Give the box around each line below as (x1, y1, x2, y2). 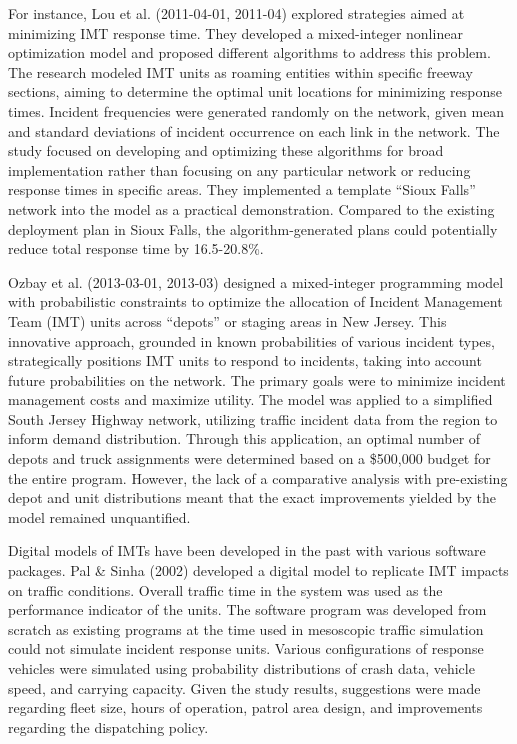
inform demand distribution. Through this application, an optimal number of (8, 428, 481, 449)
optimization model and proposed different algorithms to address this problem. (8, 42, 491, 63)
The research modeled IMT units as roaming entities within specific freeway (8, 61, 473, 82)
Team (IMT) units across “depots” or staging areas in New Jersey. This (8, 310, 447, 331)
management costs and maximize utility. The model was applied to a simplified (8, 389, 493, 410)
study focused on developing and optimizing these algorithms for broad (8, 140, 444, 161)
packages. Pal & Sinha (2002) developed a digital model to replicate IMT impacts (8, 560, 509, 581)
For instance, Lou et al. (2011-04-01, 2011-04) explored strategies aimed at (8, 3, 465, 23)
